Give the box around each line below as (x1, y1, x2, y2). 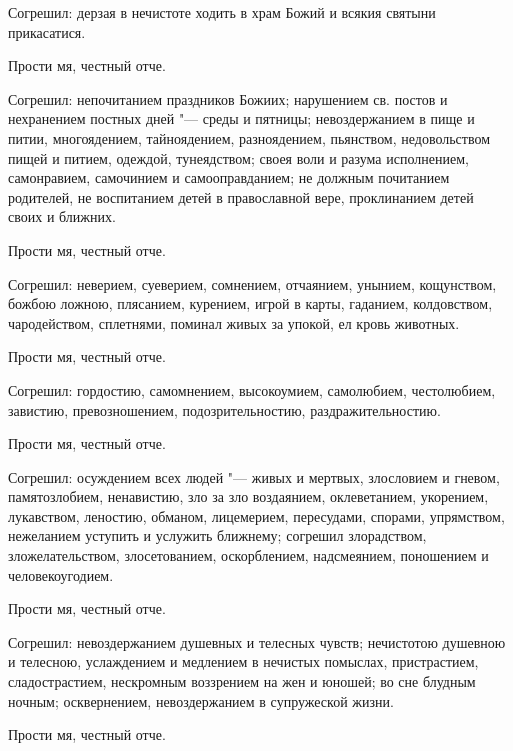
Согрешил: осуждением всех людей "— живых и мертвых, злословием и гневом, (8, 466, 500, 487)
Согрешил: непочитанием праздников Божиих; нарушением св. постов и (8, 88, 448, 109)
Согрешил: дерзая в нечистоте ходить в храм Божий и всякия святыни (8, 2, 436, 22)
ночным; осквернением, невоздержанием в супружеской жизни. (8, 690, 394, 711)
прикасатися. (8, 21, 86, 42)
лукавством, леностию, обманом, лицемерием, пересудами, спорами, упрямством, (8, 505, 505, 526)
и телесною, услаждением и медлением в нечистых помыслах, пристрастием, (8, 651, 479, 672)
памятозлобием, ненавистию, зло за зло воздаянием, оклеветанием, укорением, (8, 486, 489, 507)
